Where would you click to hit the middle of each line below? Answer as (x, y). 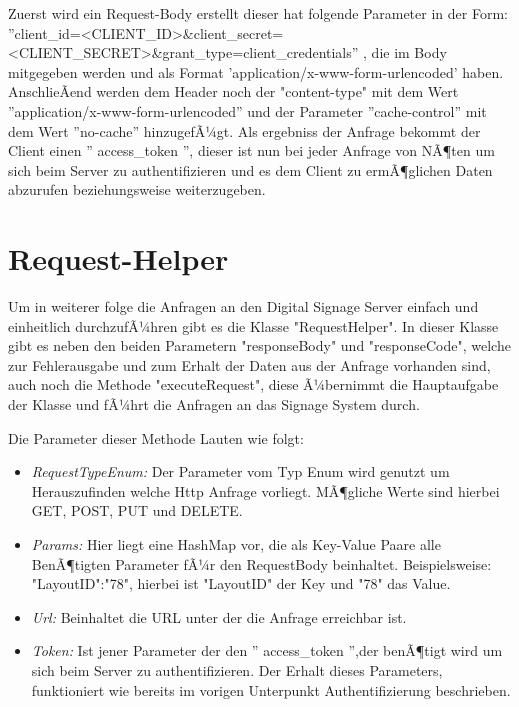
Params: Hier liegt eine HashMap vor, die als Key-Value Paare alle (236, 544)
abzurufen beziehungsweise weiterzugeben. (137, 189)
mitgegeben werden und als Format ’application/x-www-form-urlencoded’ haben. (256, 71)
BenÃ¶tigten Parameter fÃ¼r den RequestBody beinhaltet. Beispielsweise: (261, 563)
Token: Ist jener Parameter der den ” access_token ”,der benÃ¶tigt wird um (267, 650)
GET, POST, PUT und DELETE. (137, 510)
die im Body (409, 52)
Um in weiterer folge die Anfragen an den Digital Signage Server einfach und (243, 306)
